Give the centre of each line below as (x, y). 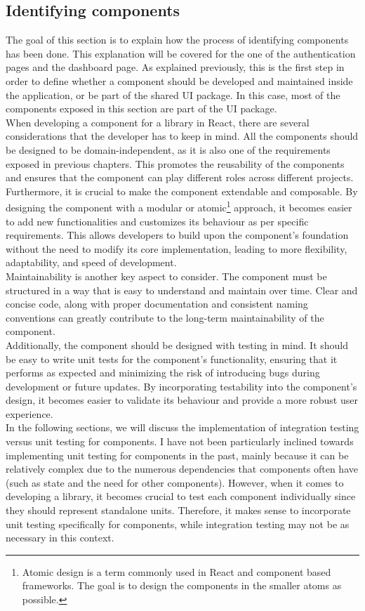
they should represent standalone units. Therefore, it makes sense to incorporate (178, 510)
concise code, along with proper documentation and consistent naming (157, 304)
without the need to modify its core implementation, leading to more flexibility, (177, 248)
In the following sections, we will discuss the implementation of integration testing (182, 427)
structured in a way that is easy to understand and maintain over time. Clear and (182, 290)
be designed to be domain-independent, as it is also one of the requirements (168, 149)
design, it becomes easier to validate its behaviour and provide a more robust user (182, 400)
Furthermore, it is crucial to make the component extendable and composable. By (182, 191)
